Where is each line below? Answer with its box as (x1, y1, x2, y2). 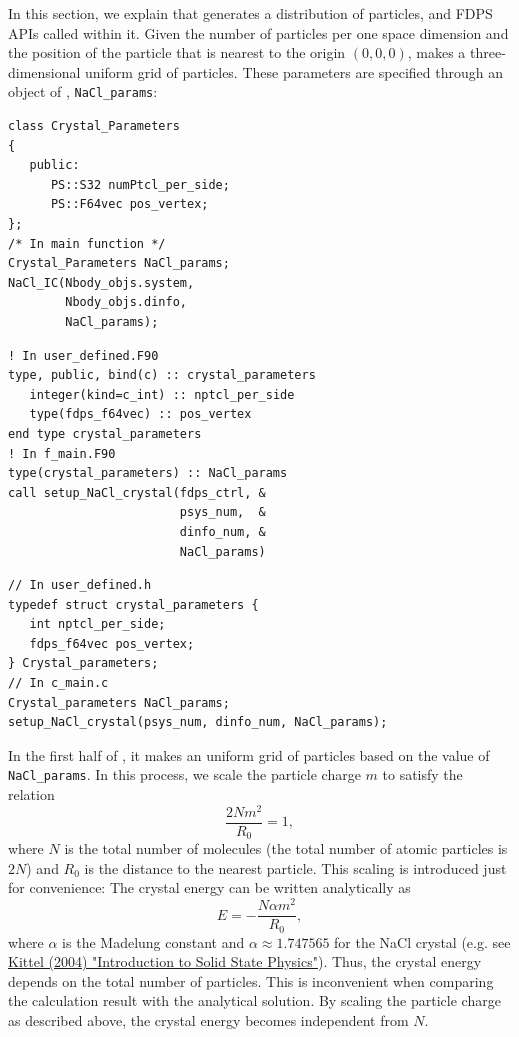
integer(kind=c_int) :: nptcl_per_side (29, 387, 295, 402)
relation (8, 784, 55, 805)
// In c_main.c (8, 676, 109, 691)
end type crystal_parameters (8, 426, 202, 441)
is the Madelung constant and (62, 931, 245, 952)
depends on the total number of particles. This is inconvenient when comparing (8, 970, 494, 991)
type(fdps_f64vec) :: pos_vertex (29, 407, 252, 422)
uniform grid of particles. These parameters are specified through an (85, 61, 503, 82)
